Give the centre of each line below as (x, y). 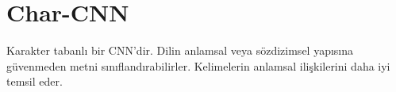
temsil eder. (35, 81)
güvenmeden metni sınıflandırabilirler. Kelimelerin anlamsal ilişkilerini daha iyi (198, 65)
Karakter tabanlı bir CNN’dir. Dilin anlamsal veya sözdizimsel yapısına (180, 50)
